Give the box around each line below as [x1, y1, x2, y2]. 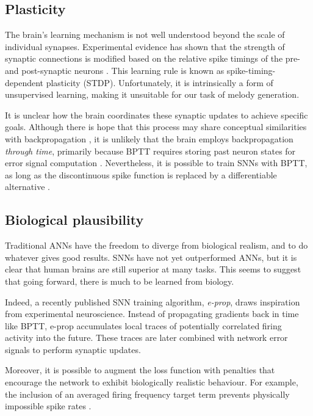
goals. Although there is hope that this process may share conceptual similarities [5, 120, 307, 133]
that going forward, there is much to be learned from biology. [5, 274, 234, 287]
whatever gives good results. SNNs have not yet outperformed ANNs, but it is [5, 250, 297, 263]
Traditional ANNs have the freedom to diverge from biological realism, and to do [5, 239, 308, 252]
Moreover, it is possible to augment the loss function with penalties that [5, 363, 275, 376]
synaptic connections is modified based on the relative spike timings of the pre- [5, 52, 300, 65]
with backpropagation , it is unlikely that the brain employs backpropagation [5, 132, 293, 145]
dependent [5, 76, 44, 89]
